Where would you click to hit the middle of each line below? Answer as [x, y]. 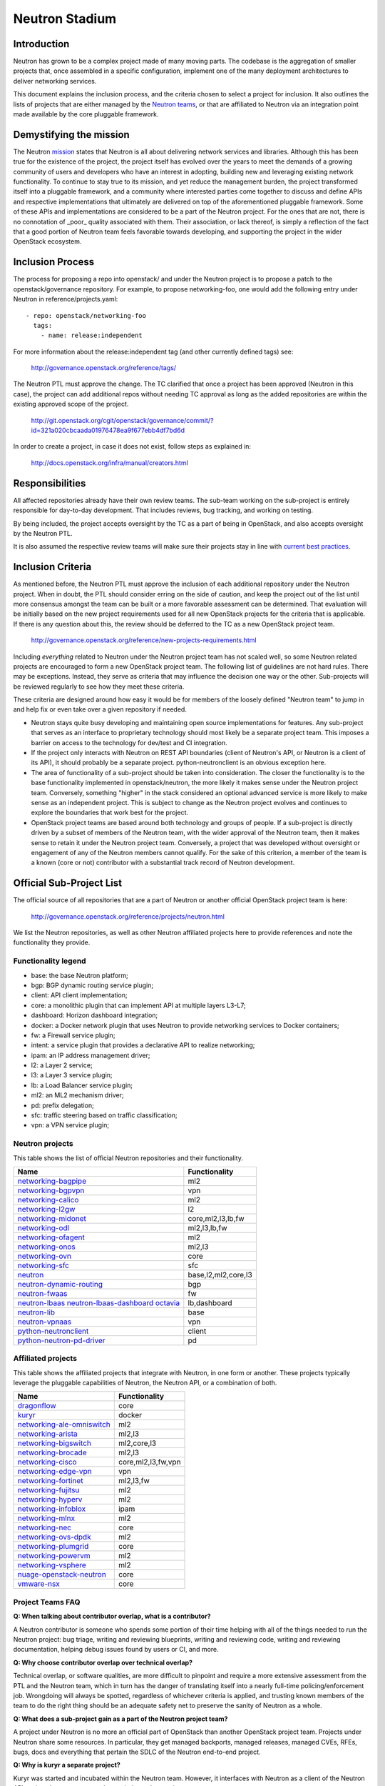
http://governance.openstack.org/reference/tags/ [104, 368]
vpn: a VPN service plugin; [70, 1125]
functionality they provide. [52, 942]
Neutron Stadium [65, 19]
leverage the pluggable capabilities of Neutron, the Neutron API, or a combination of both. [145, 1383]
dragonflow [37, 1406]
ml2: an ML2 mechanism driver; [77, 1095]
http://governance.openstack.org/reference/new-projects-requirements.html [144, 640]
